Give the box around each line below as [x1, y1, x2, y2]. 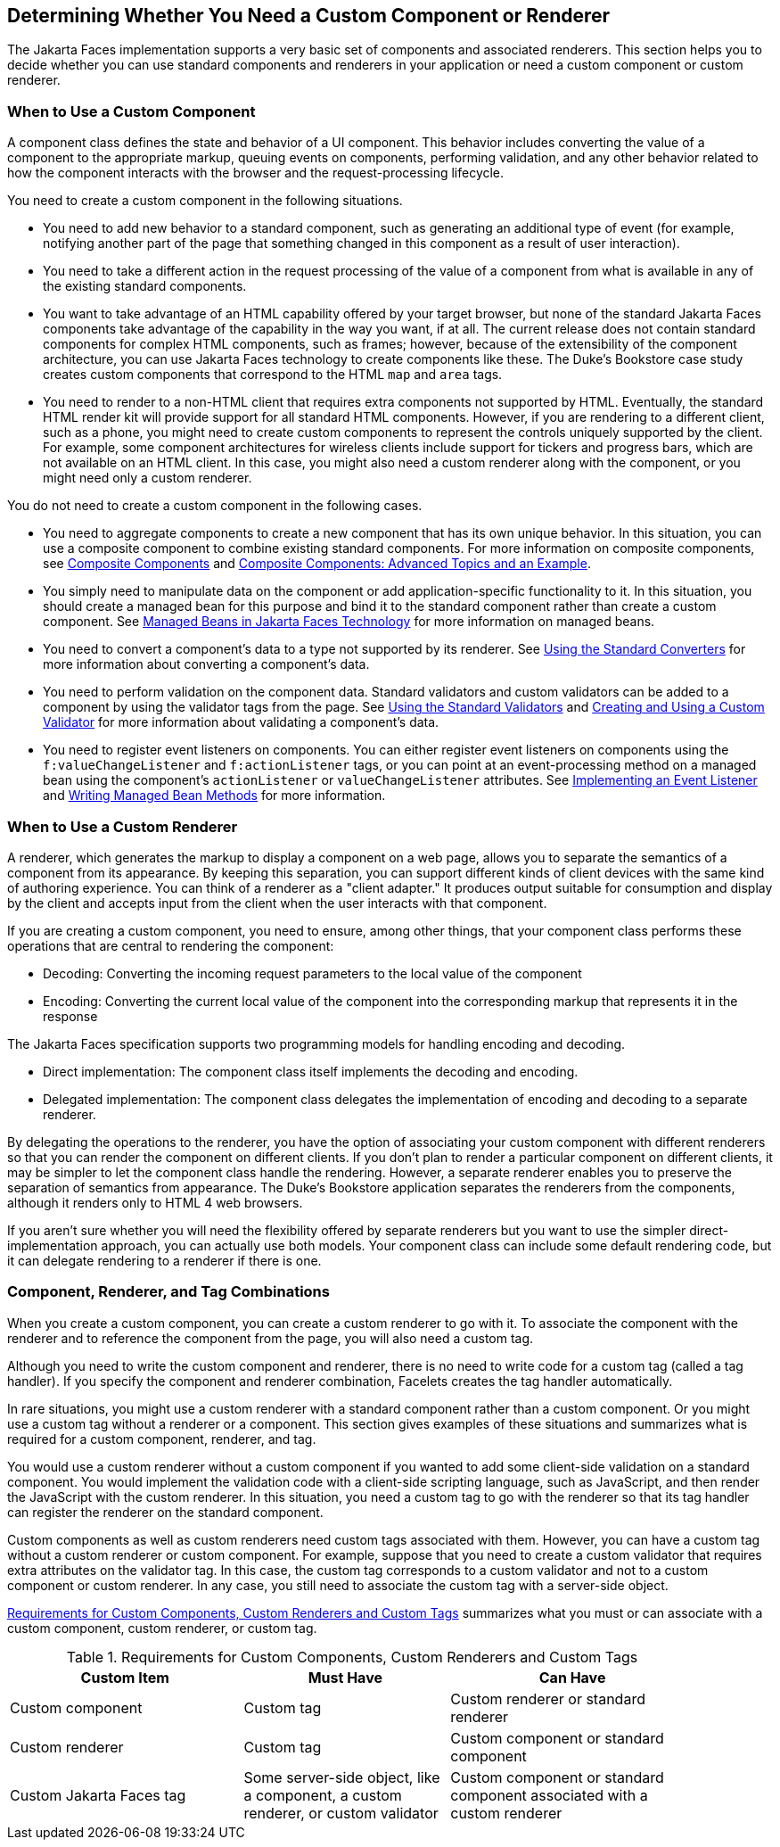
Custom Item [80, 1668, 169, 1686]
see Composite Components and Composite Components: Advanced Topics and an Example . [43, 556, 591, 572]
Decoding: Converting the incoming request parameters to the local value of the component [43, 965, 582, 981]
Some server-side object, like [243, 1768, 440, 1786]
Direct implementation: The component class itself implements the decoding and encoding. [43, 1063, 579, 1079]
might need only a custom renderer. [43, 470, 252, 486]
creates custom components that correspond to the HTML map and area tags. [43, 367, 503, 383]
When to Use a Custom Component [7, 102, 256, 120]
